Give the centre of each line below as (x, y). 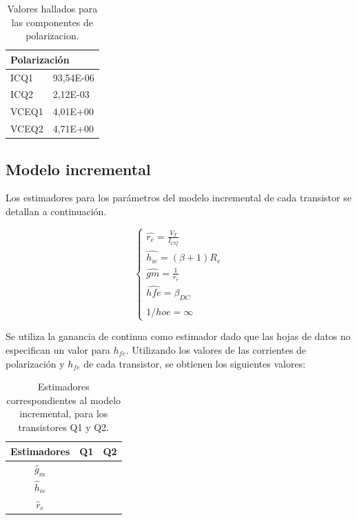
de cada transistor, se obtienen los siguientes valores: (195, 363)
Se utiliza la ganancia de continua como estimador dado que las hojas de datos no (178, 336)
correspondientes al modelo (64, 400)
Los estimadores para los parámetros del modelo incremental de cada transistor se (178, 198)
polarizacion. (52, 36)
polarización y (35, 363)
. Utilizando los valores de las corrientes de (216, 350)
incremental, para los (64, 413)
